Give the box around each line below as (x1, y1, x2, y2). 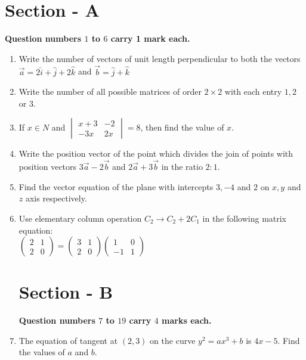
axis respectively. (25, 192, 87, 204)
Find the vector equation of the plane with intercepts (18, 180, 214, 193)
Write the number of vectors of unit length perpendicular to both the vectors (18, 52, 301, 64)
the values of (18, 346, 65, 358)
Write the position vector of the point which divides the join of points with (18, 147, 293, 160)
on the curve (150, 334, 196, 346)
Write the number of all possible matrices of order (18, 85, 202, 98)
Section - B (18, 280, 113, 304)
